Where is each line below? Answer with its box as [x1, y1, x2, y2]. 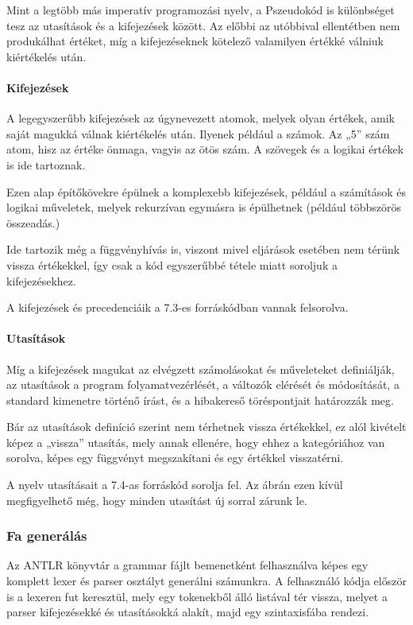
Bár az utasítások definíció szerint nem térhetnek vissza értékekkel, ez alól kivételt [6, 418, 407, 435]
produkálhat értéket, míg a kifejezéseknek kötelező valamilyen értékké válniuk [6, 33, 384, 49]
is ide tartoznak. [6, 156, 86, 173]
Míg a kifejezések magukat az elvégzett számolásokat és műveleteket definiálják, [6, 360, 395, 377]
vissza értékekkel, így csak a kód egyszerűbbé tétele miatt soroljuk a [6, 256, 338, 273]
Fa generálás [6, 526, 87, 545]
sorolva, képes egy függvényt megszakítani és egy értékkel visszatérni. [6, 449, 344, 466]
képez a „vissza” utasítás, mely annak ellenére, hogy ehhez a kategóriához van [6, 433, 385, 450]
